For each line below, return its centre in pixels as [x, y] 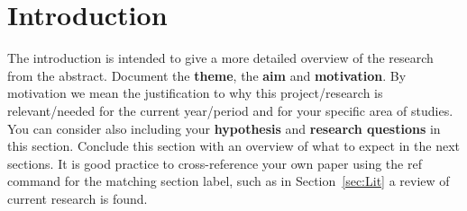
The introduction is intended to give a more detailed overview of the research [220, 58]
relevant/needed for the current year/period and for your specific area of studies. [230, 110]
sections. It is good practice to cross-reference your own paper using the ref [215, 163]
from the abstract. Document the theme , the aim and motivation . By [207, 75]
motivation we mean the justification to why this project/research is [195, 93]
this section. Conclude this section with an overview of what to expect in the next [233, 146]
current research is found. [78, 198]
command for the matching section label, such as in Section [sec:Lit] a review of [229, 181]
